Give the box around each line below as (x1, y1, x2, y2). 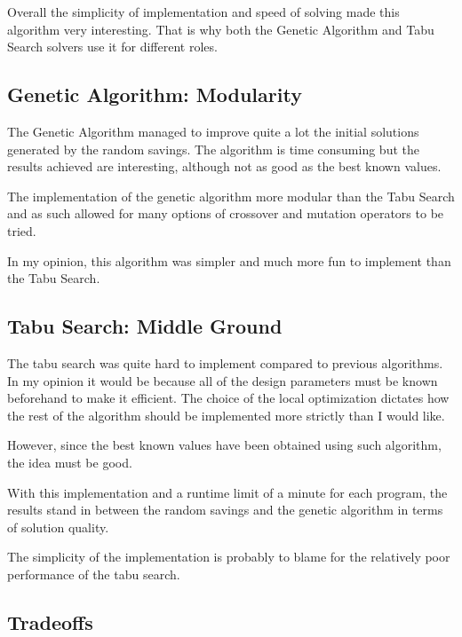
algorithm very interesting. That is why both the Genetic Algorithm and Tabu (7, 20, 434, 38)
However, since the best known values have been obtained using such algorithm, (7, 436, 442, 454)
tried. (7, 221, 36, 240)
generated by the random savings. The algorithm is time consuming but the (7, 139, 419, 158)
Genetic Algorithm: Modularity (7, 81, 302, 108)
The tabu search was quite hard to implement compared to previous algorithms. (7, 353, 443, 372)
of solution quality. (7, 517, 109, 536)
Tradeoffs (7, 608, 93, 635)
